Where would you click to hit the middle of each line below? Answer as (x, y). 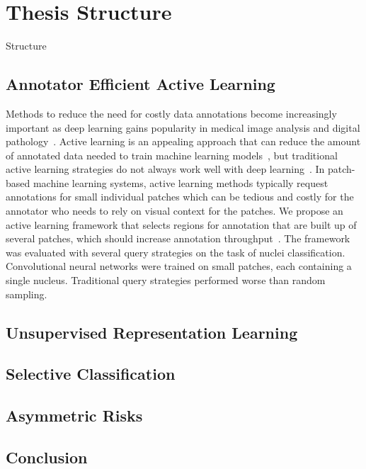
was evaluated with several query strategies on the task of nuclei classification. (176, 252)
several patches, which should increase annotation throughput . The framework (178, 238)
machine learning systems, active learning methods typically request (181, 182)
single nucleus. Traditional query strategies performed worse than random (166, 280)
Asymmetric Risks (74, 416)
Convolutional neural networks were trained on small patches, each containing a (179, 266)
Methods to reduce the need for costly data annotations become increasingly (171, 113)
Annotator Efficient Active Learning (141, 84)
